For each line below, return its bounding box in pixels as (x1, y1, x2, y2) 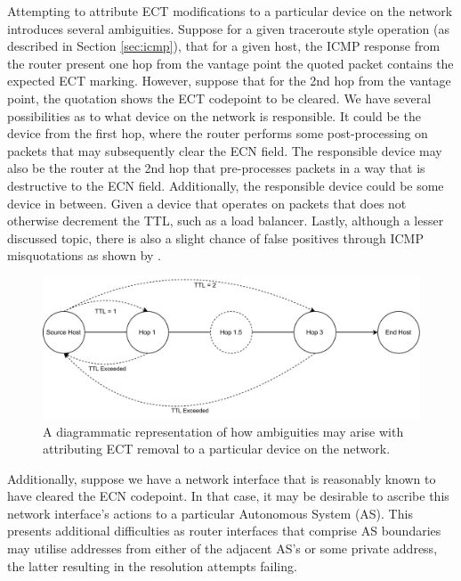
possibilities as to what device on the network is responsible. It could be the (7, 106, 421, 125)
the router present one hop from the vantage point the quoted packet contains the (7, 53, 454, 72)
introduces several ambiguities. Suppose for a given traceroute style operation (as (7, 19, 449, 37)
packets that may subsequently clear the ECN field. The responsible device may (7, 141, 442, 160)
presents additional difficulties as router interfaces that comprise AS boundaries (7, 521, 441, 540)
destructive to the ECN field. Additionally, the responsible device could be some (7, 176, 444, 194)
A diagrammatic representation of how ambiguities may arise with (43, 421, 404, 440)
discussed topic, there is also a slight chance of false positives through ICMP (7, 228, 424, 247)
